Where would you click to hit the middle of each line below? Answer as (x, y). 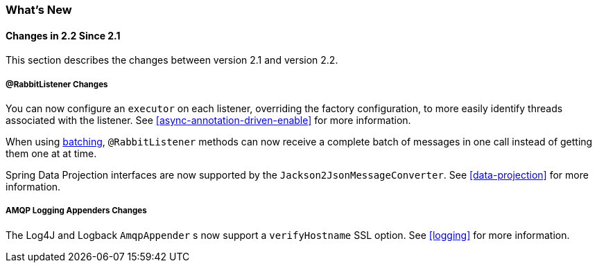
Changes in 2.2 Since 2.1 (63, 35)
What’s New (39, 10)
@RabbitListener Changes (57, 84)
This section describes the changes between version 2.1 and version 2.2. (172, 60)
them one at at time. (51, 153)
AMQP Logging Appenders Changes (76, 211)
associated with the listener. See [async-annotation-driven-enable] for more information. (208, 120)
